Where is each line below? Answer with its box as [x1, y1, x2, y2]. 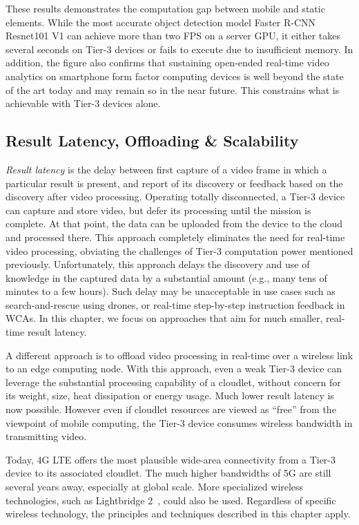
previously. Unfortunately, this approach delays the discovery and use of [6, 257, 310, 271]
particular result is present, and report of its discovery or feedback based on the [6, 175, 343, 190]
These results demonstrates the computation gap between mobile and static [6, 1, 325, 15]
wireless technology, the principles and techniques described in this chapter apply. [6, 506, 351, 521]
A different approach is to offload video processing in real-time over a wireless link [6, 347, 353, 362]
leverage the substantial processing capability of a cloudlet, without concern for [6, 374, 341, 389]
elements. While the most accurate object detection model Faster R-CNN [6, 15, 316, 29]
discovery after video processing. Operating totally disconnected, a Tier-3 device [6, 189, 345, 204]
